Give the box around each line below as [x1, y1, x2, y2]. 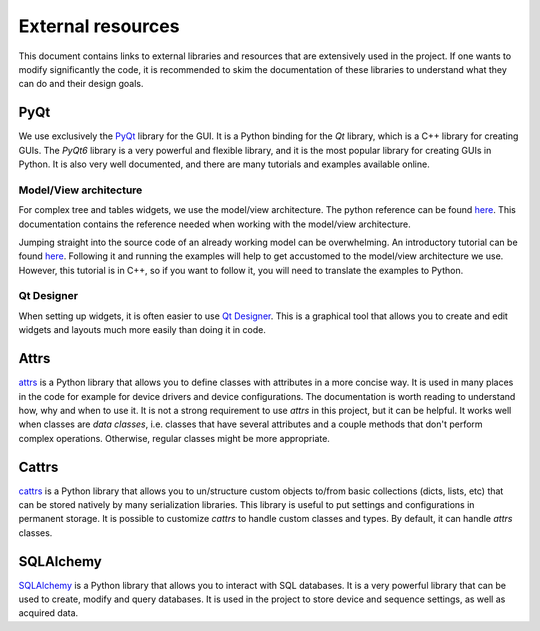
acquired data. [18, 607, 79, 619]
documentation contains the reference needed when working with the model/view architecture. [18, 218, 412, 230]
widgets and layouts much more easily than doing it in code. [18, 324, 267, 336]
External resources [18, 15, 180, 37]
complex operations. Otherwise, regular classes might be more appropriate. [18, 432, 330, 444]
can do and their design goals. [18, 78, 144, 90]
